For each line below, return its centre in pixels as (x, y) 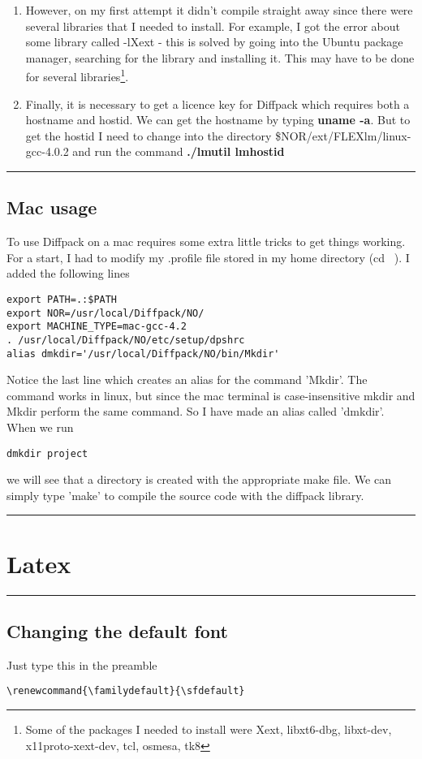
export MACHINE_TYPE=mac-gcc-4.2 (97, 327)
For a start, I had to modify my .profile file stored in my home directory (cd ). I (208, 257)
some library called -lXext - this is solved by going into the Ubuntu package (214, 42)
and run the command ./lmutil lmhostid (179, 151)
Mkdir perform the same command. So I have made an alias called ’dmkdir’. (196, 411)
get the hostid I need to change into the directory (149, 135)
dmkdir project (47, 453)
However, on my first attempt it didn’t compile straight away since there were (219, 10)
